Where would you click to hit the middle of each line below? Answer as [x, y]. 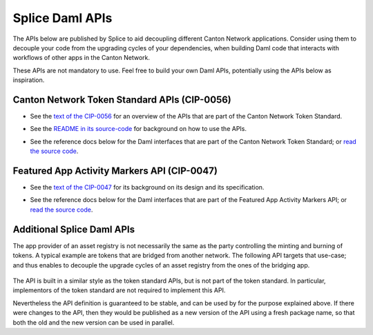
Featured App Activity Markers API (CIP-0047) [115, 171]
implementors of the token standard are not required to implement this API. [119, 290]
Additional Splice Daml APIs [74, 229]
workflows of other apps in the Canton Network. [82, 58]
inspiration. [29, 80]
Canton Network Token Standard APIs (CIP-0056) [122, 100]
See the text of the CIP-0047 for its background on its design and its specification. [147, 187]
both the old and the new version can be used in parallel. [94, 322]
